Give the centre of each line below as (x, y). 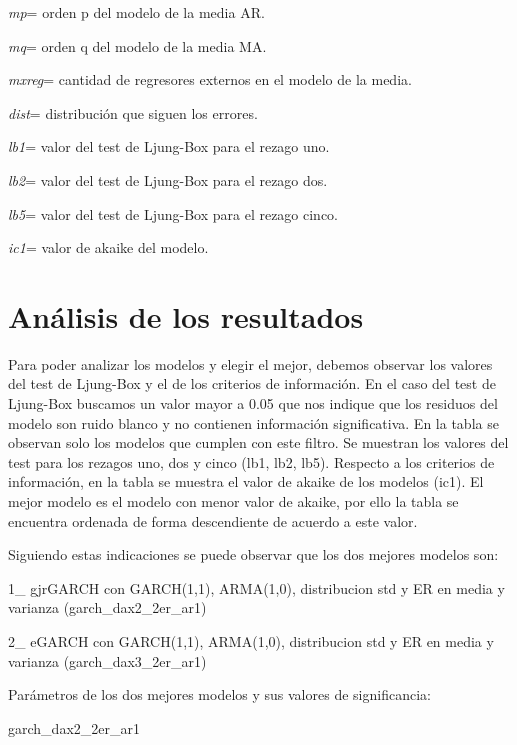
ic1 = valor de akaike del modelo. (108, 247)
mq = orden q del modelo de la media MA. (137, 45)
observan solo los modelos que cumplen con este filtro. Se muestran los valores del (258, 442)
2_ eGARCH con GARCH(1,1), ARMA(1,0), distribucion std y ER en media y (251, 641)
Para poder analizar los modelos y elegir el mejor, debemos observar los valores (250, 363)
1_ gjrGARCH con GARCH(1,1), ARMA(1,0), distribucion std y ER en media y (256, 587)
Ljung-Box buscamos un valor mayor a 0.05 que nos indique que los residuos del (253, 403)
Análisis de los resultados (186, 315)
